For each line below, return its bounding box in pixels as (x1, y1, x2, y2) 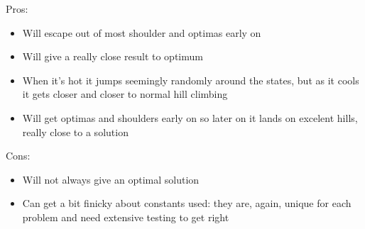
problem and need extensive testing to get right (22, 209, 229, 224)
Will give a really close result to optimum (22, 49, 203, 64)
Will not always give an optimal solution (22, 172, 200, 186)
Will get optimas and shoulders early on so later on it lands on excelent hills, (22, 110, 358, 125)
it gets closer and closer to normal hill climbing (22, 86, 228, 101)
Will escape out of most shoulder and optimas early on (22, 25, 261, 40)
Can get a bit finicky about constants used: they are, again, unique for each (22, 196, 352, 211)
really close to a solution (22, 124, 129, 139)
